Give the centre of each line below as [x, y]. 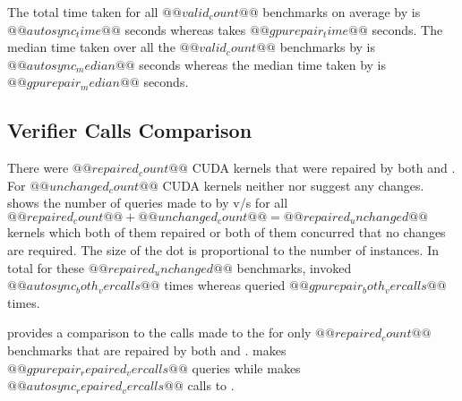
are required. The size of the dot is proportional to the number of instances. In [223, 250]
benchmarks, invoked [294, 267]
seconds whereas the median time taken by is [262, 64]
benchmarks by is [327, 47]
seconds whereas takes [185, 29]
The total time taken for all [83, 12]
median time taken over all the [91, 47]
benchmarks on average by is [342, 12]
